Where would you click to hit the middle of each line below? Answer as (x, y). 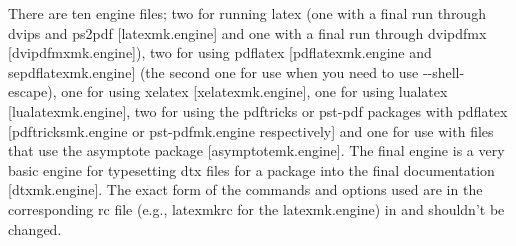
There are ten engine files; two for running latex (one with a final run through (247, 13)
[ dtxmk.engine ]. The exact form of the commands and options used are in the (245, 189)
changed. (35, 228)
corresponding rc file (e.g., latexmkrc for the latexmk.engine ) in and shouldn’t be (256, 208)
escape (28, 91)
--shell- (443, 71)
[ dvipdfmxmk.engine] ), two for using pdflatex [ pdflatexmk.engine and (220, 52)
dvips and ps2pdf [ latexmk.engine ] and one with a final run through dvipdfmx (247, 32)
